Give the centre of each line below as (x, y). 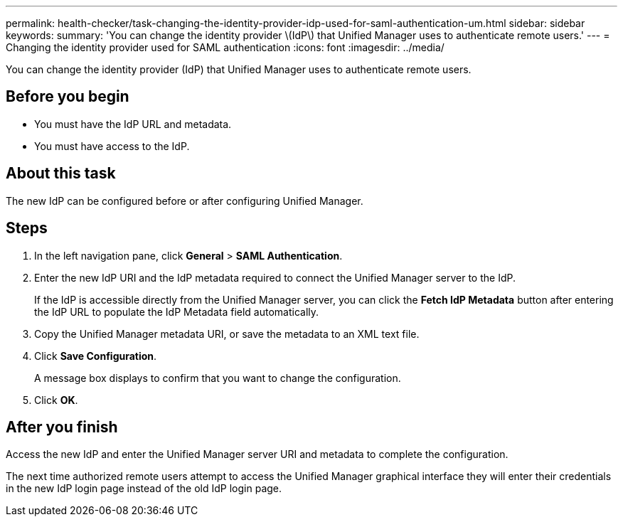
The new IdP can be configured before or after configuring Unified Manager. (185, 201)
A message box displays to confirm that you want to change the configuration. (218, 378)
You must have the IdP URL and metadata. (133, 124)
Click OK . (56, 400)
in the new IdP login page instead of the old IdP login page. (144, 489)
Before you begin (68, 97)
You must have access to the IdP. (112, 146)
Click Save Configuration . (96, 356)
